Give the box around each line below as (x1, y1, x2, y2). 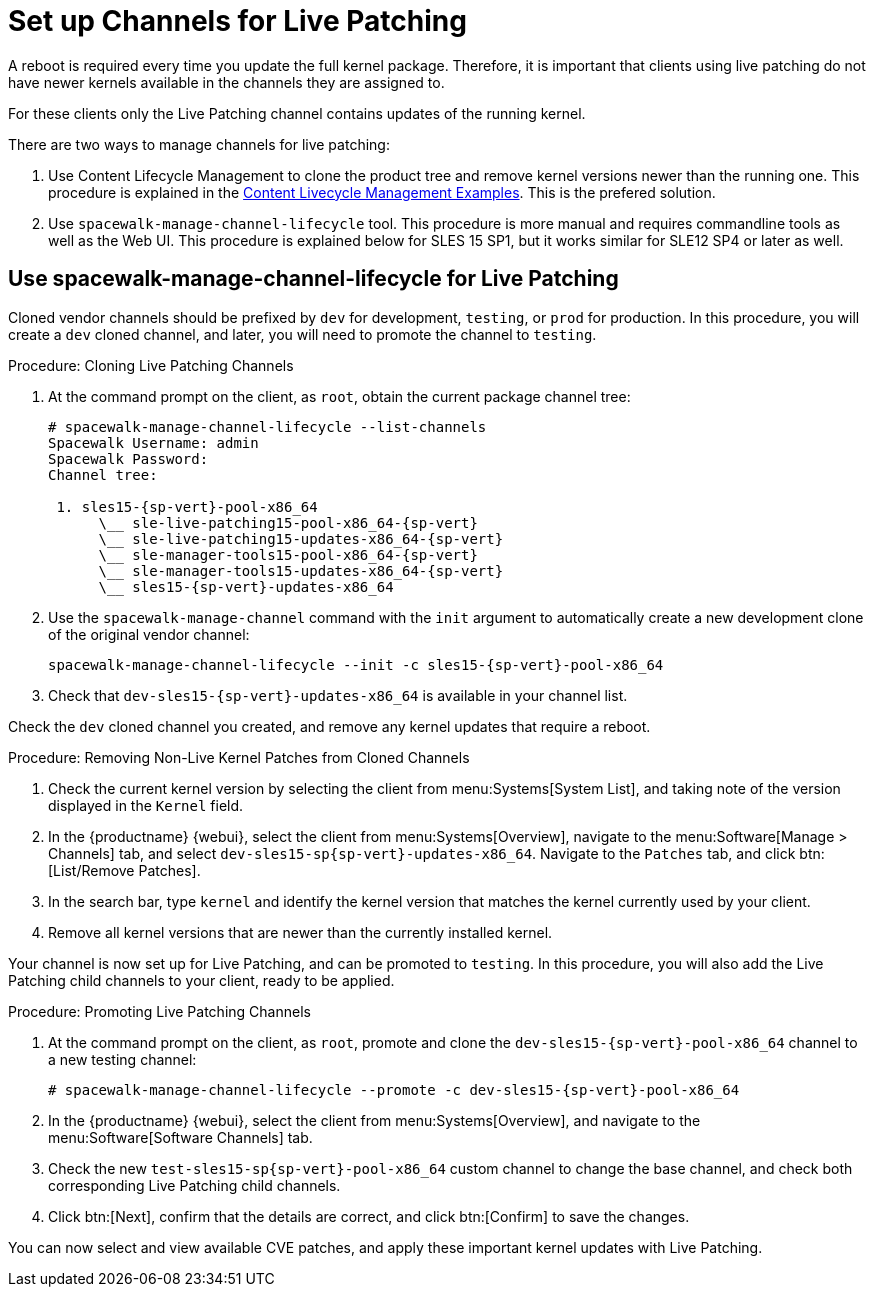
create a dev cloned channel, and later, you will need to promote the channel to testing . (8, 325, 597, 343)
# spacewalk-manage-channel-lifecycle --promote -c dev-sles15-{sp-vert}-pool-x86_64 (48, 1081, 740, 1098)
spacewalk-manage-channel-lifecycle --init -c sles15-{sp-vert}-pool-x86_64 (48, 656, 664, 673)
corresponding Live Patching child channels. (48, 1176, 341, 1194)
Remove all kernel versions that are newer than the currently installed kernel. (48, 923, 553, 941)
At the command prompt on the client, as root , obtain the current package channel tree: (48, 387, 631, 405)
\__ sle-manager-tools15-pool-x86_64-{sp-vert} (98, 546, 478, 563)
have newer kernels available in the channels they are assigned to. (8, 73, 445, 91)
